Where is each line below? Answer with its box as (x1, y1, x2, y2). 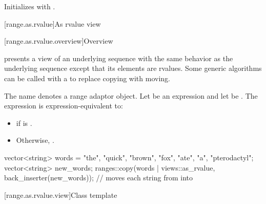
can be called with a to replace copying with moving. (4, 72, 170, 83)
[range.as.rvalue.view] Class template (4, 189, 117, 200)
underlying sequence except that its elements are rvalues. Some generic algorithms (4, 63, 262, 73)
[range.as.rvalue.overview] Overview (4, 35, 113, 46)
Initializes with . (4, 1, 55, 11)
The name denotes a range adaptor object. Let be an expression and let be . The (4, 90, 258, 101)
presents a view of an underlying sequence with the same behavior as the (4, 52, 233, 63)
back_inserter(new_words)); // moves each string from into (4, 172, 193, 183)
